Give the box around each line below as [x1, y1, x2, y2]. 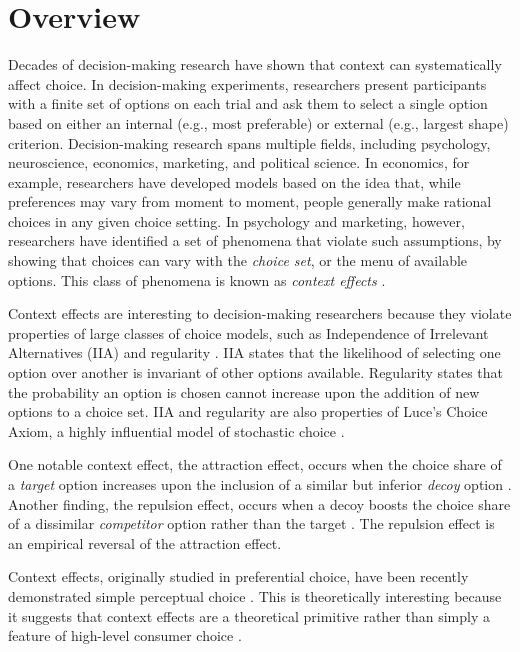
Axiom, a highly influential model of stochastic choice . [8, 420, 345, 441]
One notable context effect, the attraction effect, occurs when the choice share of [8, 454, 502, 475]
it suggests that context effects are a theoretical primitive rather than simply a [8, 605, 490, 626]
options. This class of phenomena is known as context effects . [8, 269, 386, 290]
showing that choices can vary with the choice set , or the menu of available [8, 250, 468, 271]
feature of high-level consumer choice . [8, 625, 242, 646]
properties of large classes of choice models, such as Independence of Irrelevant [8, 322, 489, 343]
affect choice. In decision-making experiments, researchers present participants [8, 73, 487, 94]
